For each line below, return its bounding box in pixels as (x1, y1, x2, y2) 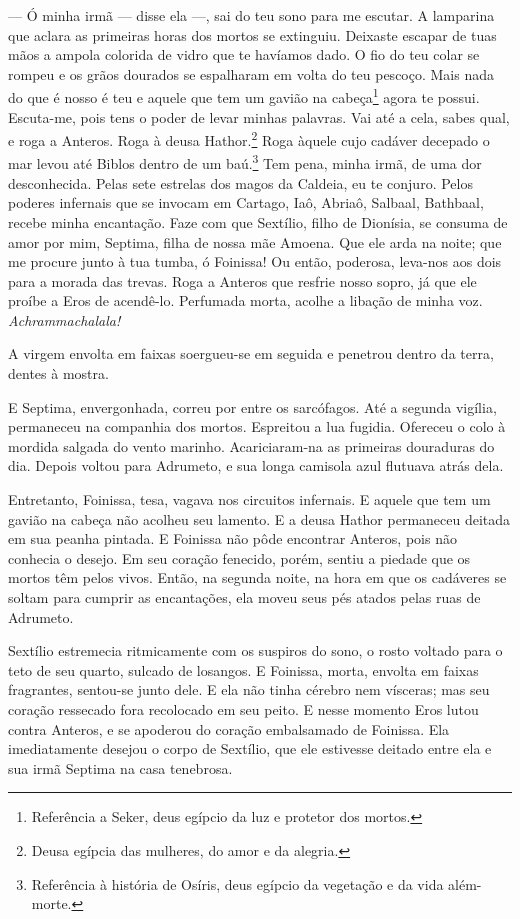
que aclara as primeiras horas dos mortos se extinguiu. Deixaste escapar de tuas (8, 24, 497, 45)
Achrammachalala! (8, 309, 121, 330)
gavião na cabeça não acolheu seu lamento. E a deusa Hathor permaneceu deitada (8, 508, 511, 529)
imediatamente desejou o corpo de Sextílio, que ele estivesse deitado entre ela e (8, 738, 492, 759)
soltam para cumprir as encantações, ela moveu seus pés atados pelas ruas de (8, 587, 481, 607)
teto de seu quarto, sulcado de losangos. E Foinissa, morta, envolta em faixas (8, 659, 479, 680)
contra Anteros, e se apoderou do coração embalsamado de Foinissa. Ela (8, 718, 450, 739)
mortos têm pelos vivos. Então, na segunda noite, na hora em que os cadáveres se (8, 567, 507, 588)
